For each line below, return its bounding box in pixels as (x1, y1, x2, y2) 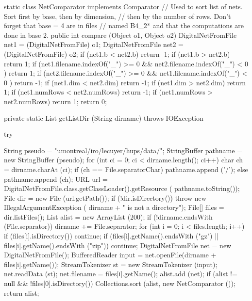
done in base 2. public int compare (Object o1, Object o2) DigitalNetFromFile (4, 30, 237, 40)
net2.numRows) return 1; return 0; (4, 96, 107, 106)
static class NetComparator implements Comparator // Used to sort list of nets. (4, 1, 243, 11)
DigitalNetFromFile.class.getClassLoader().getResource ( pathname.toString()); (4, 183, 240, 193)
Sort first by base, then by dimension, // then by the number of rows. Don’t (4, 11, 231, 21)
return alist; (4, 287, 39, 298)
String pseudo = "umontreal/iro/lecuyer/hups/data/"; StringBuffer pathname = (4, 145, 243, 155)
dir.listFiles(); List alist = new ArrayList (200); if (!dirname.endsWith (4, 211, 213, 222)
